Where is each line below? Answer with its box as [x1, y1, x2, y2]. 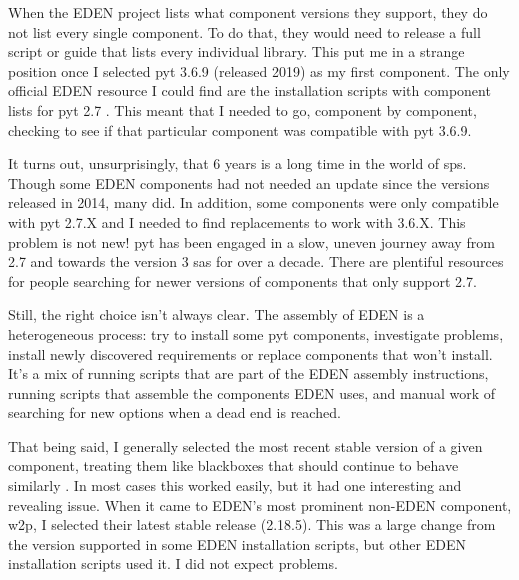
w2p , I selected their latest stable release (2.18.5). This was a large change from [8, 514, 496, 535]
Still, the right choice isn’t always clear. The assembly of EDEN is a [8, 304, 425, 325]
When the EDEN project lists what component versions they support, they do [8, 2, 488, 22]
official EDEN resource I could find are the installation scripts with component [8, 80, 491, 101]
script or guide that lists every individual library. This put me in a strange [8, 41, 465, 62]
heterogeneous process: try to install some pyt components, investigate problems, [8, 323, 504, 344]
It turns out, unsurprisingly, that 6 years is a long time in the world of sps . [8, 153, 467, 174]
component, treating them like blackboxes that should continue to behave [8, 455, 459, 476]
